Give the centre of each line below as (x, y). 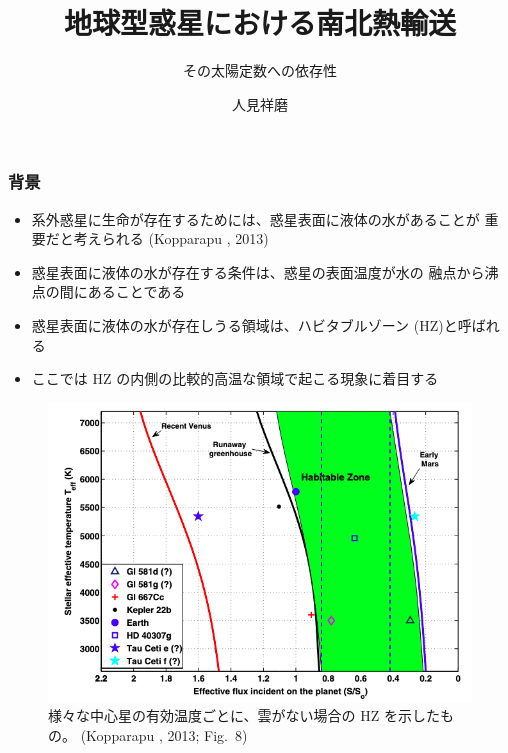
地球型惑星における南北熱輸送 (259, 22)
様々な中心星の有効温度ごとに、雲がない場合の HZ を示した (244, 715)
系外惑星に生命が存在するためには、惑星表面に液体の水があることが (255, 218)
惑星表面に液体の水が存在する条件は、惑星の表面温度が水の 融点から (258, 271)
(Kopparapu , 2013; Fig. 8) (164, 735)
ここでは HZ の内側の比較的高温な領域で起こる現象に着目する (235, 378)
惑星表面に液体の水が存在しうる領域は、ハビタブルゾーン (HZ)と (244, 324)
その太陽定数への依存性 (260, 70)
